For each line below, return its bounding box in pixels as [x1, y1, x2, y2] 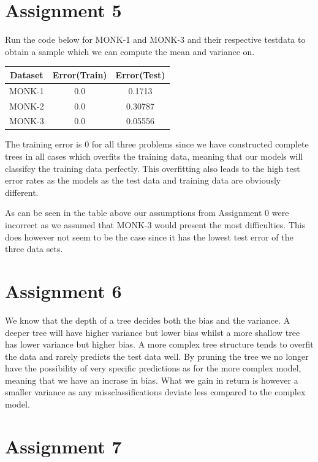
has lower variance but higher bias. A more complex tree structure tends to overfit [5, 338, 314, 351]
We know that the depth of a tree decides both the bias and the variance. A [5, 313, 290, 326]
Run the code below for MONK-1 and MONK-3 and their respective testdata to [5, 33, 306, 46]
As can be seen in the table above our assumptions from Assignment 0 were [5, 206, 289, 219]
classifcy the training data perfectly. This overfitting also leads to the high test [5, 162, 300, 174]
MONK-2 [9, 99, 44, 112]
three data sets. [5, 242, 63, 255]
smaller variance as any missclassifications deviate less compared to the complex [5, 386, 306, 398]
